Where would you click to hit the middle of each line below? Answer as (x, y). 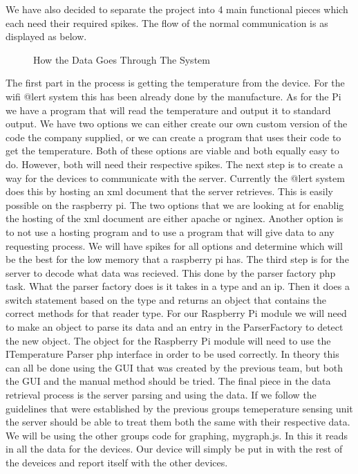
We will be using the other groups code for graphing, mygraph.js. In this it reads (177, 435)
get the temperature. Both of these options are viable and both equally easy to (172, 151)
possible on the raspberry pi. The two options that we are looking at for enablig (175, 204)
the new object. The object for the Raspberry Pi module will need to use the (168, 340)
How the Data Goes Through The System (122, 59)
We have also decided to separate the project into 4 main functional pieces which (177, 9)
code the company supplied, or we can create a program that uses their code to (173, 137)
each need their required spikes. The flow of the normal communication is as (167, 22)
